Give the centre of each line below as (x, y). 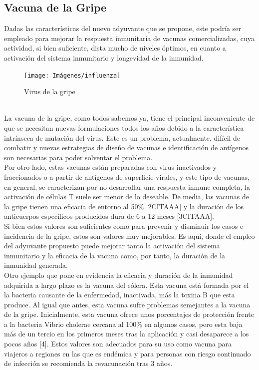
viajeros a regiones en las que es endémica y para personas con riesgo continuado (128, 353)
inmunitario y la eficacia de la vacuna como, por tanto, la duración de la (115, 255)
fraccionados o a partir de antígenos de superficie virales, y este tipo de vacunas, (127, 176)
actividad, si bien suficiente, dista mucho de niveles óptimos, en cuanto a (115, 48)
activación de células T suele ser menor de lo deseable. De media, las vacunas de (127, 197)
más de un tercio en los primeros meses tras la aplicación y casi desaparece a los (127, 334)
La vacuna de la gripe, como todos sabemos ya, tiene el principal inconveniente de (129, 118)
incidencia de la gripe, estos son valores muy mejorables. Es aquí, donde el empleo (129, 236)
